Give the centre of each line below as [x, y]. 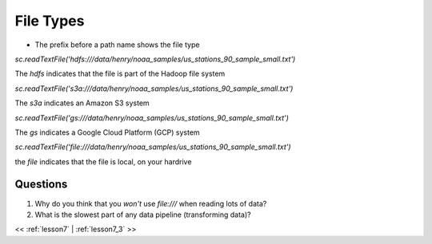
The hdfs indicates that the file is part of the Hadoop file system [120, 74]
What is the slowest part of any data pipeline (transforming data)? [143, 214]
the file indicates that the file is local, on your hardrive [103, 161]
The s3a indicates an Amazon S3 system [82, 103]
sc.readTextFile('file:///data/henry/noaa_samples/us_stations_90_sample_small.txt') [153, 147]
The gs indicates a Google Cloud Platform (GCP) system [107, 132]
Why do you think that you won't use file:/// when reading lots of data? [151, 203]
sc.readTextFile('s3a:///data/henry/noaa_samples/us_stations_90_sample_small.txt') [154, 89]
